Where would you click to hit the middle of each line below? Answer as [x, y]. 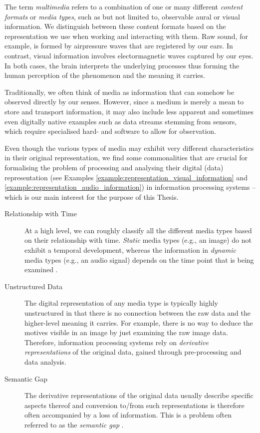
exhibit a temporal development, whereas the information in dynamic [130, 250]
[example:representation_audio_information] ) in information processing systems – [130, 187]
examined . [41, 269]
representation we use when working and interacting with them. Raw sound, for [126, 36]
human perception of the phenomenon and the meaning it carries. [105, 75]
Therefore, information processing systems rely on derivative [117, 342]
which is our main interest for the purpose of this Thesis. [92, 197]
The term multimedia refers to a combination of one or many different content [124, 6]
